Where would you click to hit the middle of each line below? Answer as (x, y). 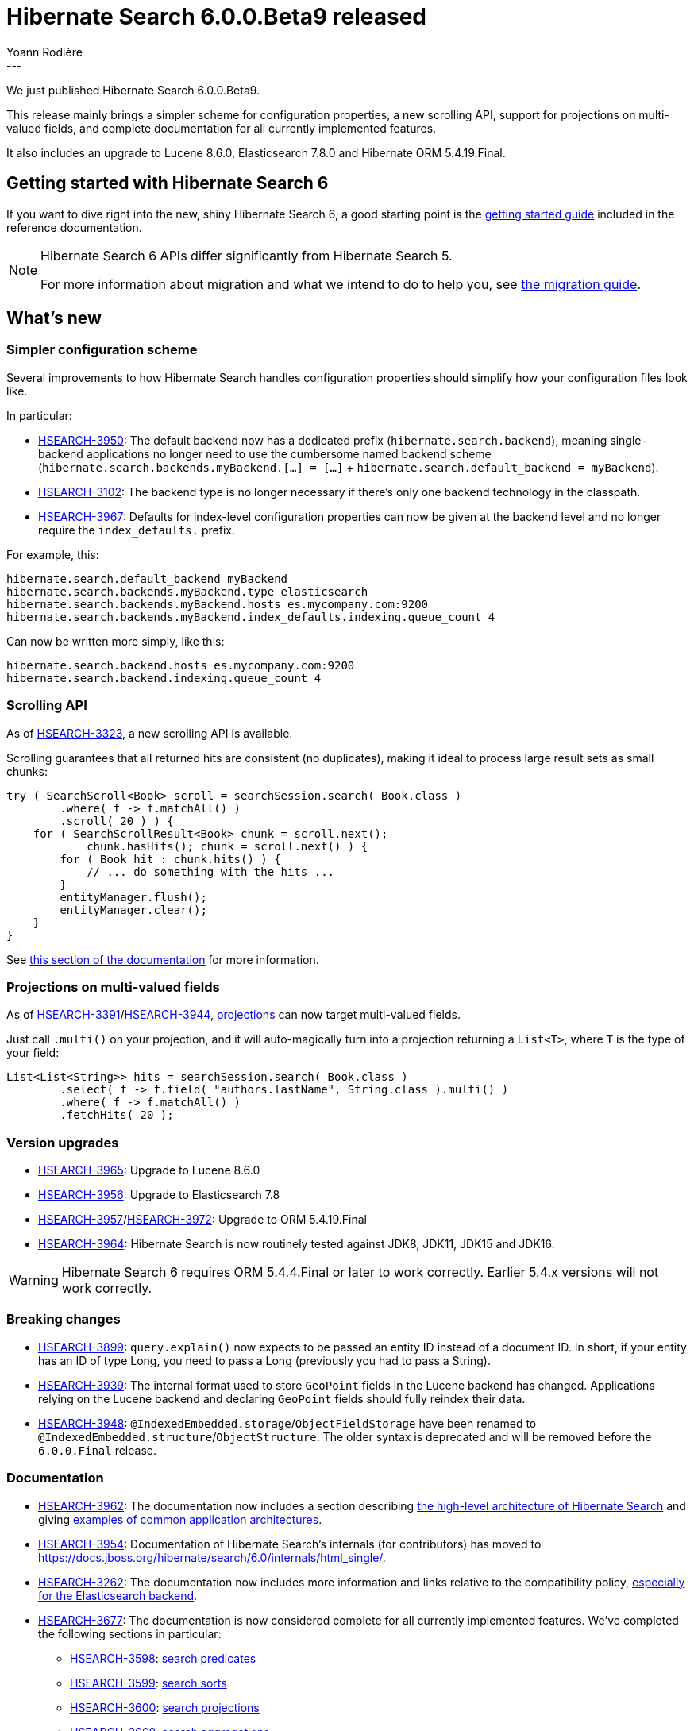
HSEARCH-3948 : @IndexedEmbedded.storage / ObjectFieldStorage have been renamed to (287, 1423)
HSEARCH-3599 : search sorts (148, 1683)
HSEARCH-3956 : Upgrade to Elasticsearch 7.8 (159, 1195)
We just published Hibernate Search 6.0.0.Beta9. (133, 90)
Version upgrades (63, 1142)
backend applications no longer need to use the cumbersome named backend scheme (265, 453)
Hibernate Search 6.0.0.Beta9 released (216, 17)
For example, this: (53, 554)
